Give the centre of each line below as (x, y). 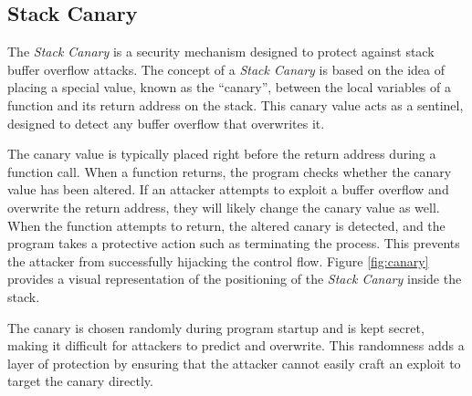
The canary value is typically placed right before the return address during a (222, 154)
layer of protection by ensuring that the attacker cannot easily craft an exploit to (234, 363)
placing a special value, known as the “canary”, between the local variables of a (229, 87)
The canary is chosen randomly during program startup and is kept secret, (216, 327)
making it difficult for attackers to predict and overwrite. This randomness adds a (236, 345)
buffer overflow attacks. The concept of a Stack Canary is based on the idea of (226, 69)
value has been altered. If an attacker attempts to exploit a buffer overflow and (228, 189)
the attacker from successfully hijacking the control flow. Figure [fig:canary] (218, 261)
